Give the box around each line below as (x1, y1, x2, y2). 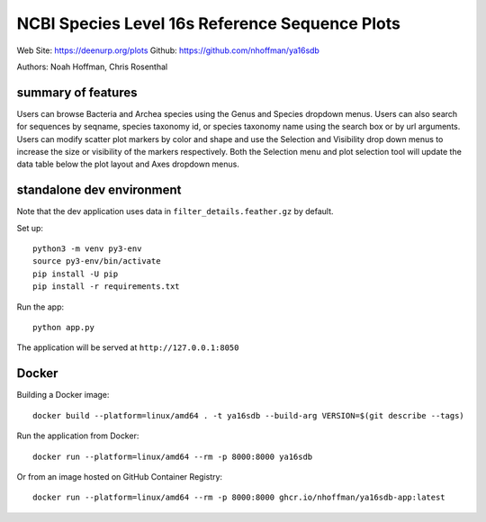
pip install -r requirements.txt (32, 282, 180, 292)
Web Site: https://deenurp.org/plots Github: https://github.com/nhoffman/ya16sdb (16, 45, 319, 56)
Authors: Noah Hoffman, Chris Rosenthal (16, 61, 168, 72)
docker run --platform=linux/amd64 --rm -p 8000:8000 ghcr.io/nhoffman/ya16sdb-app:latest (32, 492, 445, 503)
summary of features (16, 85, 138, 100)
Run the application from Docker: (16, 430, 139, 441)
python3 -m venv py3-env (32, 244, 142, 254)
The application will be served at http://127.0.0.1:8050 (16, 342, 239, 353)
